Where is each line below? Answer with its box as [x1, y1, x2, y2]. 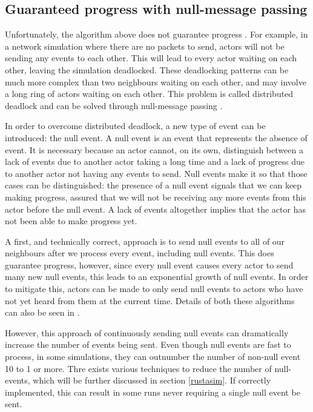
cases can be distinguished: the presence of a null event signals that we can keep [5, 179, 302, 191]
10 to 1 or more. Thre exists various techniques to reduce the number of [5, 362, 272, 374]
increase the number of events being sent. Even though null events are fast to [5, 338, 291, 351]
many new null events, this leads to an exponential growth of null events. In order [5, 270, 309, 283]
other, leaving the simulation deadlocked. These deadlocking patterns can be [5, 63, 289, 76]
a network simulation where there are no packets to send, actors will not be [5, 39, 285, 52]
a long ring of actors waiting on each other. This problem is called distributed [5, 87, 294, 100]
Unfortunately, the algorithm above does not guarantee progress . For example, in [5, 28, 308, 41]
